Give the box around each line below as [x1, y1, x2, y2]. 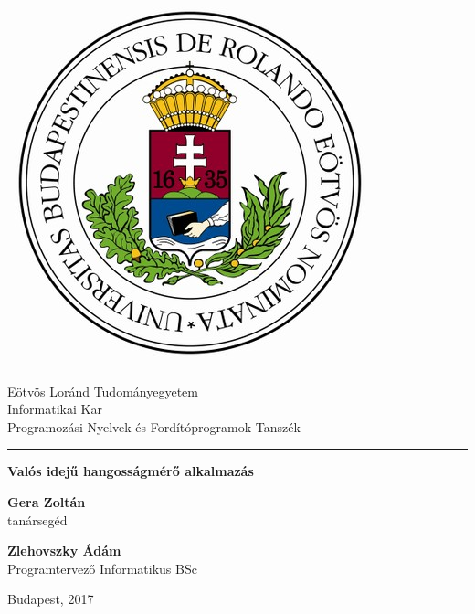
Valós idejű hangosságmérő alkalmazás [7, 461, 254, 481]
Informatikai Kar [7, 399, 102, 418]
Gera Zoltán [7, 492, 86, 511]
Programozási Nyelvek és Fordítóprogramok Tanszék [7, 417, 301, 436]
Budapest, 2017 [7, 589, 94, 609]
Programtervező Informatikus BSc [7, 558, 197, 577]
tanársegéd [7, 510, 68, 529]
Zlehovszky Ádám [7, 541, 121, 560]
